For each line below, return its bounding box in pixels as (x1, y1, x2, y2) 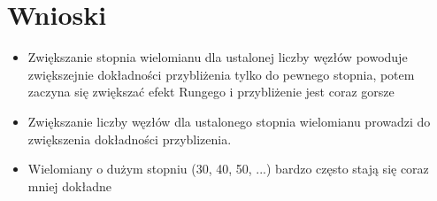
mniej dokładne (27, 176, 111, 195)
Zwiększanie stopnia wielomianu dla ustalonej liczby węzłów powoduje (27, 48, 408, 66)
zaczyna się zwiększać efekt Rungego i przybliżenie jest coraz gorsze (27, 82, 395, 101)
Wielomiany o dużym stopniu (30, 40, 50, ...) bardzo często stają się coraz (27, 159, 429, 178)
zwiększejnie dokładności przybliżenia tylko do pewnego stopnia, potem (27, 65, 415, 83)
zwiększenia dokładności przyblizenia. (27, 129, 232, 148)
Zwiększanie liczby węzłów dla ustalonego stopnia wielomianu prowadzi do (27, 112, 431, 130)
